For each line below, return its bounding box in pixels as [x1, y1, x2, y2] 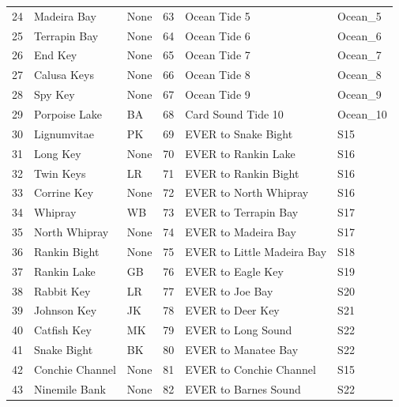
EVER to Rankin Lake [185, 145, 295, 161]
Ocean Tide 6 [185, 27, 250, 43]
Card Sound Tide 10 [185, 105, 284, 122]
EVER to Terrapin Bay [185, 204, 299, 220]
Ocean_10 [337, 105, 387, 122]
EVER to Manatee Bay [185, 341, 299, 358]
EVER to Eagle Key [185, 262, 284, 279]
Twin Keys [34, 164, 86, 181]
